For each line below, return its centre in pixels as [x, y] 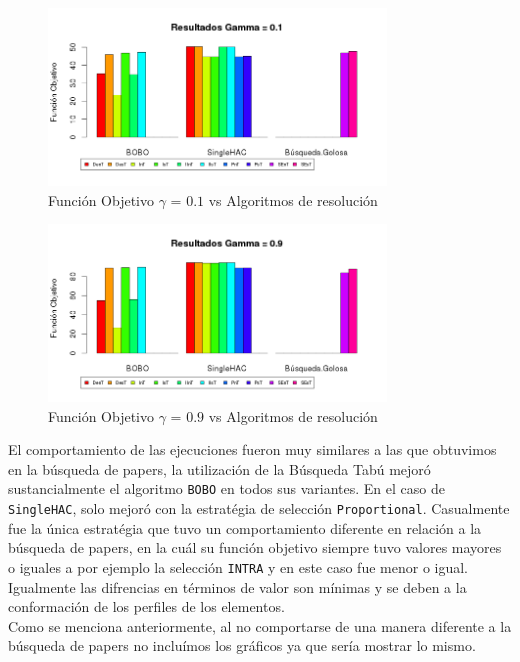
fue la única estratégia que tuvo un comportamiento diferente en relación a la [245, 527]
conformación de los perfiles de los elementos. [146, 606]
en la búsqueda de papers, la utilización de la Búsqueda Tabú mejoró [219, 468]
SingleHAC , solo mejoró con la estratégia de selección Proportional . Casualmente [259, 508]
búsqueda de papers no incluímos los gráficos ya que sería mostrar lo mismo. [242, 645]
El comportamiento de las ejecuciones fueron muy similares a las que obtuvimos [252, 449]
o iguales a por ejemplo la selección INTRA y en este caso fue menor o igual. [238, 566]
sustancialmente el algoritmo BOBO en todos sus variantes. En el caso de [226, 488]
